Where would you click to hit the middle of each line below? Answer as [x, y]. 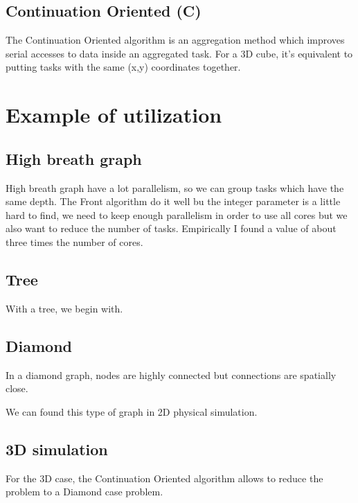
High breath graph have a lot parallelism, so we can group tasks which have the [175, 187]
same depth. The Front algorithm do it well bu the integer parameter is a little [173, 201]
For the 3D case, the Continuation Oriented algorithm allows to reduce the [164, 478]
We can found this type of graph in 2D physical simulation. [132, 411]
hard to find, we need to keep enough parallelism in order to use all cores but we [177, 214]
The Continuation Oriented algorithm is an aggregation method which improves [175, 40]
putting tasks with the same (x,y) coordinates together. [123, 67]
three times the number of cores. [74, 241]
